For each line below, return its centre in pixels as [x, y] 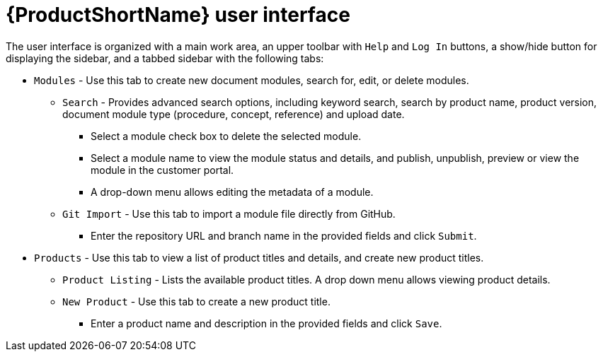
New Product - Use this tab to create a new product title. [196, 301]
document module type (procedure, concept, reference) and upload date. [234, 114]
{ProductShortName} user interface [178, 15]
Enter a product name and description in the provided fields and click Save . [266, 323]
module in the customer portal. [162, 170]
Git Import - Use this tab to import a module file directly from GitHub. [229, 213]
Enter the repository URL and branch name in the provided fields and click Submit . [284, 235]
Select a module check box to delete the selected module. [226, 136]
